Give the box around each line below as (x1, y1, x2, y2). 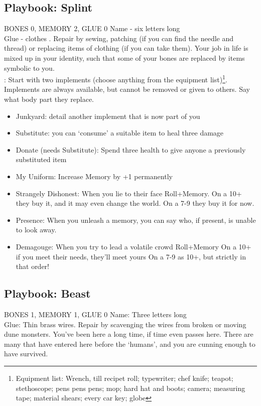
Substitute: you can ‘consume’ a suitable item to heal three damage (16, 127, 224, 138)
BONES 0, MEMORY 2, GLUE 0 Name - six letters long (4, 23, 180, 34)
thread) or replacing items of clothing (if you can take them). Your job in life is (4, 43, 248, 53)
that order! (16, 261, 50, 272)
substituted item (16, 154, 67, 165)
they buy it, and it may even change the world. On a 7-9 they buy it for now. (16, 198, 254, 208)
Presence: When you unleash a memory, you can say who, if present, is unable (16, 214, 256, 225)
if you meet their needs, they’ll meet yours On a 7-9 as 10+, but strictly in (16, 251, 246, 261)
